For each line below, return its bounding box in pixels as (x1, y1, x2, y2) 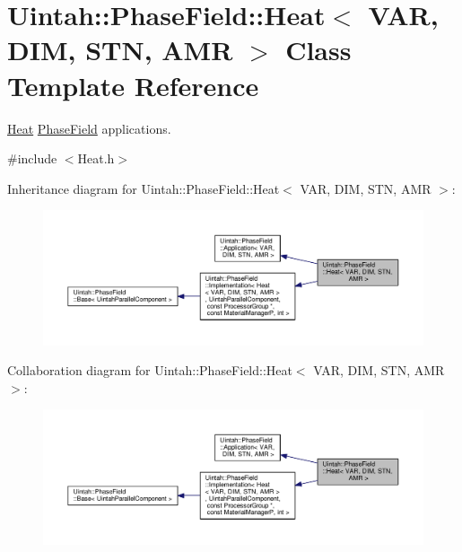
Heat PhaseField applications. (7, 118, 171, 137)
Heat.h (77, 149, 115, 168)
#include (7, 149, 57, 168)
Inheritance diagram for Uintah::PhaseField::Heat (7, 179, 280, 197)
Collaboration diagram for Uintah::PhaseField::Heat (7, 361, 292, 380)
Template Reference (7, 66, 259, 103)
